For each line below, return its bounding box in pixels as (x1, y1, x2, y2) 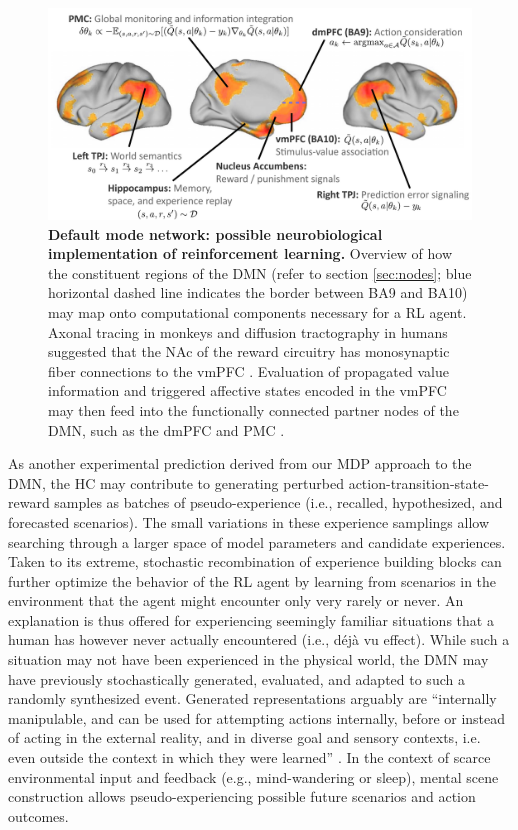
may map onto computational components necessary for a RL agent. (48, 301, 467, 322)
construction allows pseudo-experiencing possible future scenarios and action (8, 786, 476, 807)
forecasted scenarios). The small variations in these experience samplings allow (8, 511, 489, 532)
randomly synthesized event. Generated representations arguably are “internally (8, 688, 497, 709)
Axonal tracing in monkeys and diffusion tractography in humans (48, 321, 448, 342)
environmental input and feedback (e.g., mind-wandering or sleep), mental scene (8, 766, 499, 787)
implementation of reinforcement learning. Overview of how (48, 243, 453, 264)
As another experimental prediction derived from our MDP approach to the (8, 453, 472, 474)
